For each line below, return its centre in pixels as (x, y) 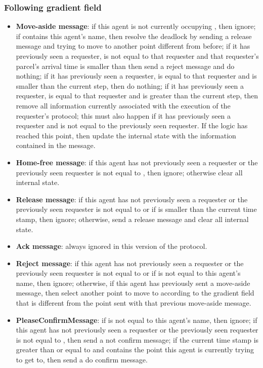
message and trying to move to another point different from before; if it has (133, 46)
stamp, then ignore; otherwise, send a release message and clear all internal (132, 219)
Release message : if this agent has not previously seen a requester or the (132, 199)
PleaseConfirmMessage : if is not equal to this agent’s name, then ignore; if (137, 320)
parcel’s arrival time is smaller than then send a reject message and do (125, 66)
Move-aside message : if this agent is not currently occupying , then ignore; (136, 26)
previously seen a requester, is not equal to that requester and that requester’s (137, 56)
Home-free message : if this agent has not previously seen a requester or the (137, 162)
